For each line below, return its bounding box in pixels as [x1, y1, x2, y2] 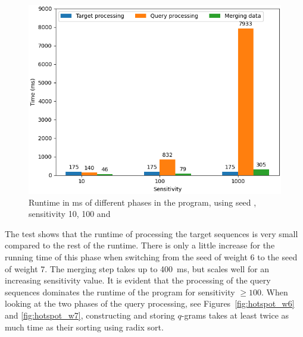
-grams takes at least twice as [181, 308, 289, 321]
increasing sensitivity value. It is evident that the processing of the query [5, 274, 271, 286]
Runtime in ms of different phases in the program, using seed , [29, 196, 257, 208]
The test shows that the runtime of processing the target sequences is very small [5, 227, 298, 240]
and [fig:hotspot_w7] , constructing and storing [5, 308, 175, 321]
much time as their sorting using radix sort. [5, 320, 164, 333]
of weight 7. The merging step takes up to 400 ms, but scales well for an [5, 262, 270, 275]
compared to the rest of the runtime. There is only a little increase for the [5, 239, 275, 251]
